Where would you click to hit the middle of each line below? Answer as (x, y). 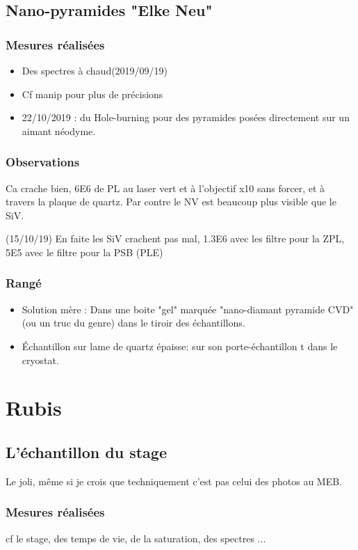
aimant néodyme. (59, 131)
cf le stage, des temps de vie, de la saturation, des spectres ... (136, 538)
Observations (43, 162)
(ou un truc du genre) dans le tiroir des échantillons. (133, 323)
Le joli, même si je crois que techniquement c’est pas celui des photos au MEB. (174, 481)
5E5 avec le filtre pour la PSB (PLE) (84, 252)
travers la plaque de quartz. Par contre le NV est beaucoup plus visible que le (171, 202)
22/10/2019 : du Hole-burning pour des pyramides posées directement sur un (186, 117)
